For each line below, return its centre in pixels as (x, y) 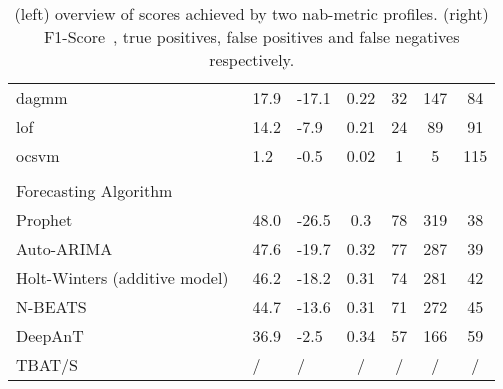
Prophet (44, 219)
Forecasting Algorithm (94, 190)
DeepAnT (50, 335)
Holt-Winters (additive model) (122, 277)
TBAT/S (47, 364)
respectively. (252, 59)
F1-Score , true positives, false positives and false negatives (251, 36)
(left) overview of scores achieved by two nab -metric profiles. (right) (251, 13)
